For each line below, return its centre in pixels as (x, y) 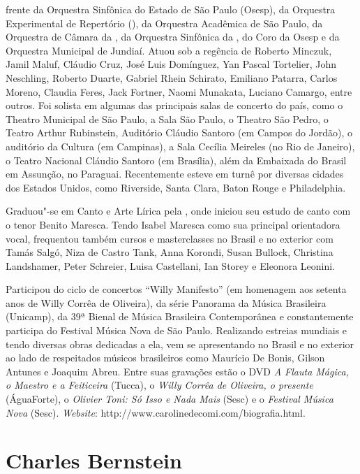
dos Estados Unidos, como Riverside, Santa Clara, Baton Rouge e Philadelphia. (176, 187)
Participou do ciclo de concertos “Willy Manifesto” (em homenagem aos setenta (176, 289)
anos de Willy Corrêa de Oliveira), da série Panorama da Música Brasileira (166, 302)
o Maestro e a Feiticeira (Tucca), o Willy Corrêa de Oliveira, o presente (159, 385)
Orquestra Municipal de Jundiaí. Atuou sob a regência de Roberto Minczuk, (169, 50)
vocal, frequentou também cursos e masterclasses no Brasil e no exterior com (170, 238)
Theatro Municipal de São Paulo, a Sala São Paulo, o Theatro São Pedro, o (167, 118)
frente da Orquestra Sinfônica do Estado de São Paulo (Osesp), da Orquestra (171, 9)
